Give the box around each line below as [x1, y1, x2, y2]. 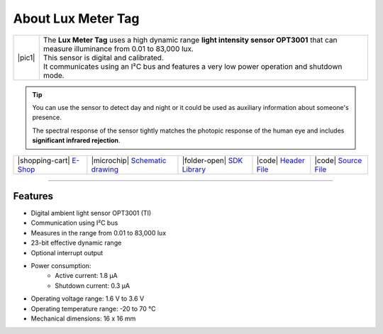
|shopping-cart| [17, 155, 70, 165]
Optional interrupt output [30, 248, 104, 257]
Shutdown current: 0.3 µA [55, 281, 131, 290]
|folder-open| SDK [182, 155, 243, 165]
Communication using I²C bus [30, 218, 118, 227]
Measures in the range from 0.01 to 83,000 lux [30, 228, 167, 237]
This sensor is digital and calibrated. [43, 52, 165, 62]
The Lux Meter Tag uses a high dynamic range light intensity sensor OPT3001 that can [43, 35, 338, 45]
